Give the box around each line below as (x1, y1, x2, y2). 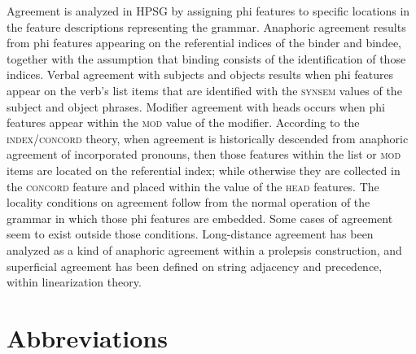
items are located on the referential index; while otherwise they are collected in (7, 161, 401, 178)
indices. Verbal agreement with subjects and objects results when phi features (7, 66, 394, 83)
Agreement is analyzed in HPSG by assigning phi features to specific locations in (7, 2, 410, 19)
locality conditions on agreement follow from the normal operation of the (7, 194, 370, 211)
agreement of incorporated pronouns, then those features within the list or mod (7, 146, 401, 163)
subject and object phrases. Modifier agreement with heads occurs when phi (7, 98, 385, 115)
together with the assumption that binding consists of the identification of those (7, 50, 406, 67)
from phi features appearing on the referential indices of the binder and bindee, (7, 34, 401, 51)
